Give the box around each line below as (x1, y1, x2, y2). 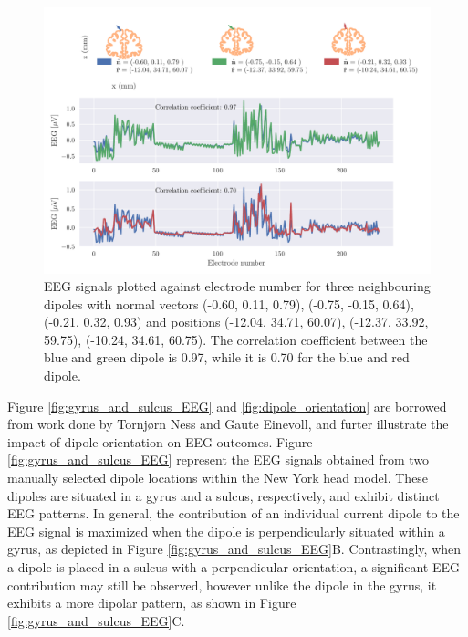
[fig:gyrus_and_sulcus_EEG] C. (7, 611, 185, 630)
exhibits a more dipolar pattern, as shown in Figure (7, 593, 296, 612)
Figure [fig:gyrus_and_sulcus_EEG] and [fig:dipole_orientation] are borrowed (7, 396, 447, 415)
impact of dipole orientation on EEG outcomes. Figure (7, 432, 313, 451)
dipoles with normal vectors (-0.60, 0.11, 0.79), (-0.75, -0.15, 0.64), (44, 294, 414, 313)
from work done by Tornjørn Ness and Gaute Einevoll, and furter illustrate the (7, 414, 449, 433)
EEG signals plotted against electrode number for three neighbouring (44, 277, 431, 296)
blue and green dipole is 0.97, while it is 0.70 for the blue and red (44, 348, 410, 367)
